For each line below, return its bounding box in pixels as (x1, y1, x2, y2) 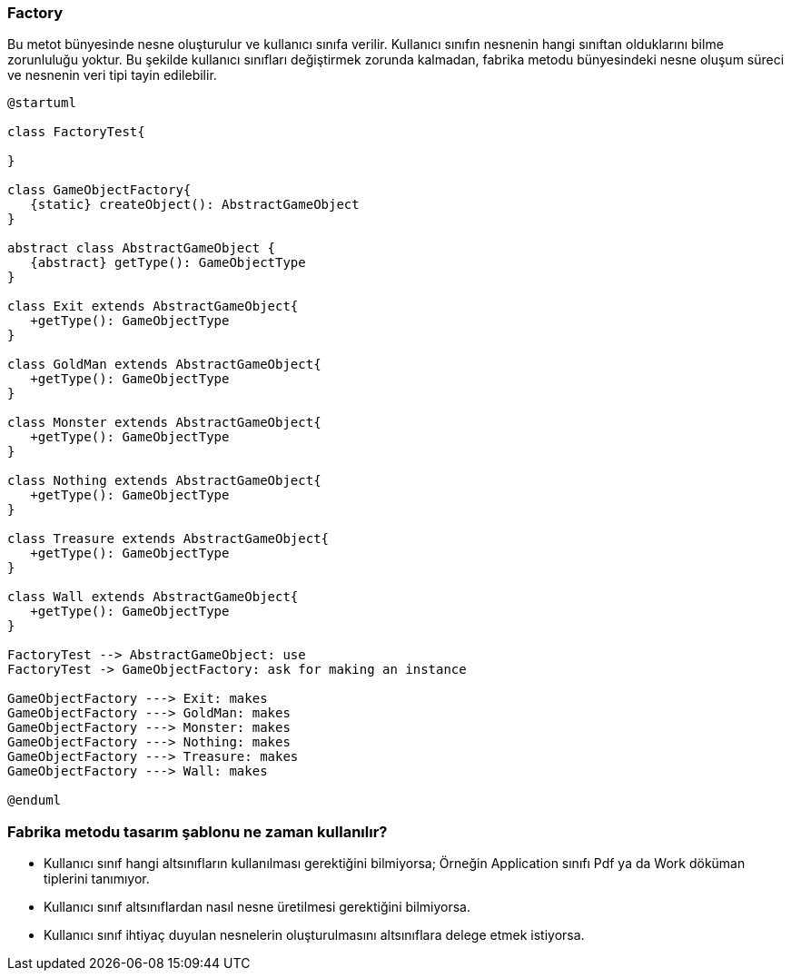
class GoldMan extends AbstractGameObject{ (7, 357, 321, 372)
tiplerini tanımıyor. (44, 871, 150, 887)
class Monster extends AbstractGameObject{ (7, 415, 321, 430)
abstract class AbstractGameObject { (7, 241, 276, 256)
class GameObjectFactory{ (7, 183, 192, 198)
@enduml (7, 793, 62, 808)
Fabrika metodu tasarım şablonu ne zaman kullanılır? (7, 822, 388, 841)
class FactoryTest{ (7, 124, 145, 140)
